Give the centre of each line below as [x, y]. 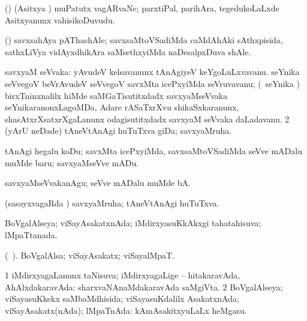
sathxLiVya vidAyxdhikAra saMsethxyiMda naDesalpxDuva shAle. [128, 51]
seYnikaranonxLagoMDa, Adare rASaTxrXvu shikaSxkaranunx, [122, 107]
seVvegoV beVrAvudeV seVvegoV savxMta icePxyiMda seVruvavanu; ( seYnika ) [152, 83]
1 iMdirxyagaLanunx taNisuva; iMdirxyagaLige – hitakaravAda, [123, 275]
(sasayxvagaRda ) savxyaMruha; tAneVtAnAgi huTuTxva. [112, 202]
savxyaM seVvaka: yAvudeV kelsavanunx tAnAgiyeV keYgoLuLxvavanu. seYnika [152, 72]
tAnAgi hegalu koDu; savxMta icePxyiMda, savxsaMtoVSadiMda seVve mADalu [153, 150]
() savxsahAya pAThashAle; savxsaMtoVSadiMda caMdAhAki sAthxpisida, [144, 40]
